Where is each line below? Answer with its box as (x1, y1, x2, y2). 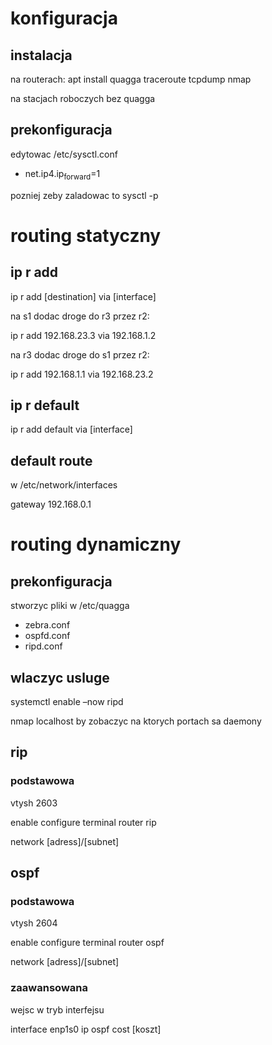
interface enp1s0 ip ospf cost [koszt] (10, 1023, 162, 1035)
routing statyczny (10, 224, 162, 247)
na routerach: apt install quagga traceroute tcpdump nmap (10, 73, 252, 85)
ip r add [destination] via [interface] (10, 290, 157, 302)
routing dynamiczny (10, 533, 182, 556)
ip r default (10, 397, 80, 414)
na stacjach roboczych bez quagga (10, 93, 156, 104)
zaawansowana (10, 981, 88, 995)
